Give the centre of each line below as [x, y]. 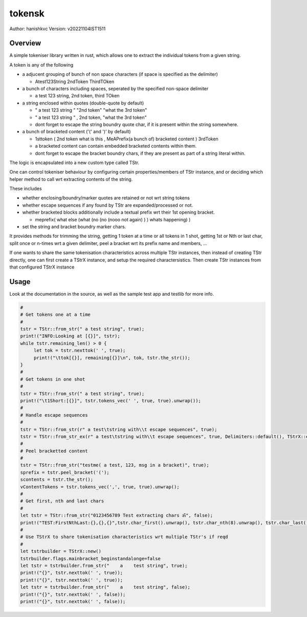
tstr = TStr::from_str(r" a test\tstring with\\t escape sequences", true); [119, 429]
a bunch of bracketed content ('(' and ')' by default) [76, 132]
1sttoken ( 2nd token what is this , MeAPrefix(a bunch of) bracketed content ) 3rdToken [127, 139]
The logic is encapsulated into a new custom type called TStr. [74, 162]
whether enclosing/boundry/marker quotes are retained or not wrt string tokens [106, 198]
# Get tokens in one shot [53, 379]
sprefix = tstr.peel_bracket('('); [65, 472]
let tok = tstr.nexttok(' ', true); [80, 351]
